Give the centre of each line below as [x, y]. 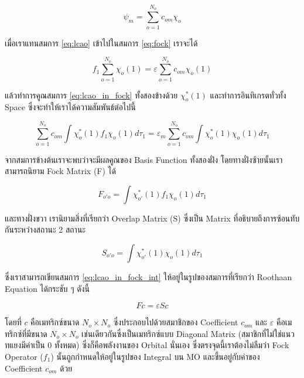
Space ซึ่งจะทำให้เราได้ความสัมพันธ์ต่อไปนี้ [70, 107]
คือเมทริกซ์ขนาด [55, 322]
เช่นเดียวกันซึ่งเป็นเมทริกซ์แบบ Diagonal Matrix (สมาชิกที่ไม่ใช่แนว [188, 333]
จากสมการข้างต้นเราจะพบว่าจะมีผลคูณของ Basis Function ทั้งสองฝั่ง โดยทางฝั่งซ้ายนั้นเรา [144, 159]
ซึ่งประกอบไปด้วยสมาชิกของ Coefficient [176, 322]
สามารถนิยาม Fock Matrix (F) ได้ [60, 171]
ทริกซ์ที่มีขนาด [26, 333]
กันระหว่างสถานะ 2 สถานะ [45, 229]
